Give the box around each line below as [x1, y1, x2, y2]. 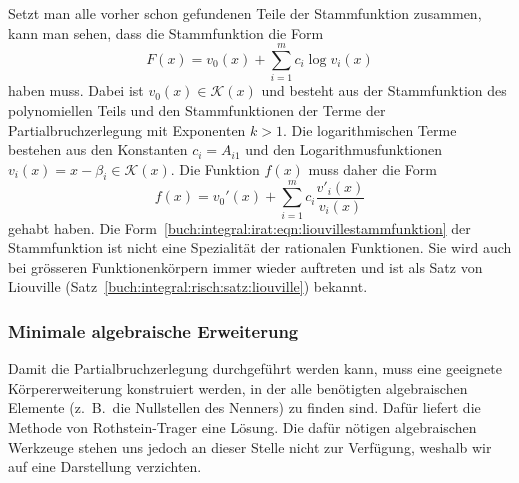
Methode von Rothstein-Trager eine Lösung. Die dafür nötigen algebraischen [8, 416, 477, 437]
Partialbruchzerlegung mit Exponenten [8, 119, 246, 140]
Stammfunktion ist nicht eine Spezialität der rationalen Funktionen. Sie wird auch [8, 237, 512, 258]
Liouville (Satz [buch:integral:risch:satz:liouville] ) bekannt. [8, 276, 368, 297]
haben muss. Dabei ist [8, 80, 144, 101]
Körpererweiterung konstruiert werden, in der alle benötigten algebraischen [8, 377, 468, 398]
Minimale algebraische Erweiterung [8, 318, 299, 343]
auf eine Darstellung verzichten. [8, 456, 202, 477]
